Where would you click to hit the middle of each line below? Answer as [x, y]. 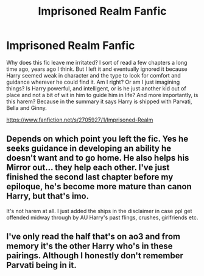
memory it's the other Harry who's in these [90, 246]
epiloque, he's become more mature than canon [99, 187]
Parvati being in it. [42, 265]
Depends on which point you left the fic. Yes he [97, 139]
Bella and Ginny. [27, 107]
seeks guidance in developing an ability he [89, 149]
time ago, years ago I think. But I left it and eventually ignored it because [97, 69]
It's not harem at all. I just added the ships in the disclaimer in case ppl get [99, 211]
